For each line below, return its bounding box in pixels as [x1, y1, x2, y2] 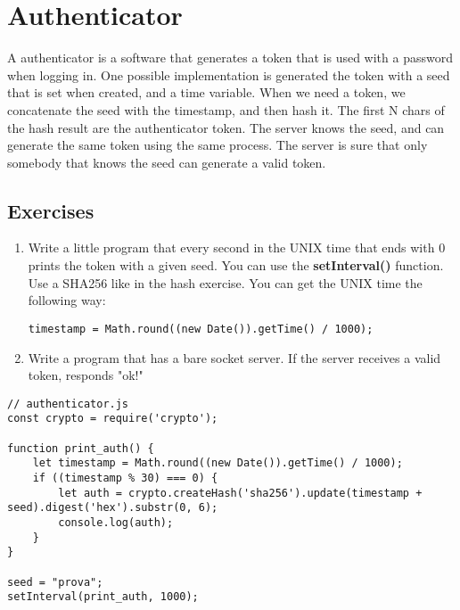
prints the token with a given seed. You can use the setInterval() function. [28, 256, 444, 275]
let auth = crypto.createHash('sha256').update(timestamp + [58, 486, 423, 499]
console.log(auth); [58, 515, 174, 529]
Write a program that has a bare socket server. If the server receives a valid [28, 348, 441, 367]
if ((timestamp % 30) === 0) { [32, 471, 218, 484]
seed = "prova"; [7, 575, 103, 589]
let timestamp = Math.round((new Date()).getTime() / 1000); [32, 457, 403, 470]
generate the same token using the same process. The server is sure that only [7, 136, 428, 154]
